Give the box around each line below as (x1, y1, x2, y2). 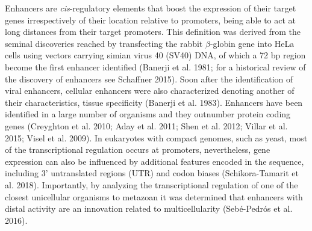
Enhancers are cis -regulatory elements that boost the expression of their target (5, 2, 296, 14)
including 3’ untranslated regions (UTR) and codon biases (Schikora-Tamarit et (5, 167, 299, 179)
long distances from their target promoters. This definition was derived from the (5, 25, 301, 38)
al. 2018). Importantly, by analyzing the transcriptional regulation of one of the (5, 178, 298, 191)
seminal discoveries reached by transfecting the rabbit (5, 37, 203, 49)
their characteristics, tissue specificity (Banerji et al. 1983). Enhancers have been (5, 96, 303, 108)
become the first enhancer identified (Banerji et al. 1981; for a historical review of (5, 60, 306, 73)
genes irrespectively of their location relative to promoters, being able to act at (5, 13, 296, 26)
